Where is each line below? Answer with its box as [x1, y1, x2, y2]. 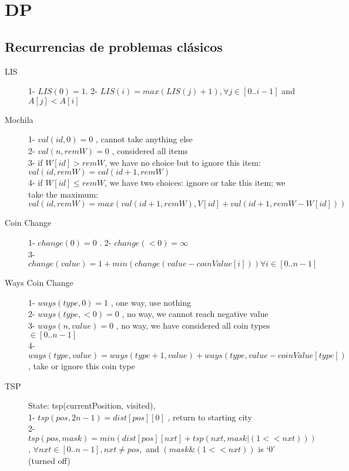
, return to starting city [167, 410, 252, 423]
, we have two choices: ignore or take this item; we [105, 176, 286, 189]
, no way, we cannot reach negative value [122, 308, 269, 320]
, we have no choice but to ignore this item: [105, 156, 261, 168]
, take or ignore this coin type [28, 360, 135, 372]
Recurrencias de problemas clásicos [5, 37, 223, 55]
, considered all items [112, 144, 188, 156]
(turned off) [28, 454, 71, 466]
